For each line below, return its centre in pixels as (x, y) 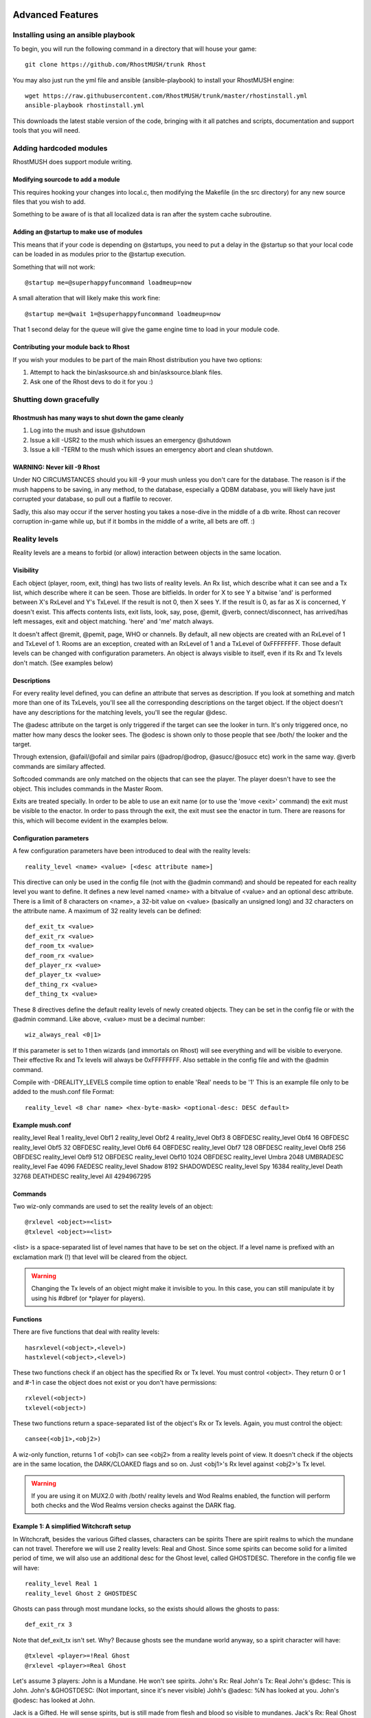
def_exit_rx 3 (48, 1625)
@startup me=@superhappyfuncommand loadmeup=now (108, 282)
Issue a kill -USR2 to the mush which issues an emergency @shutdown (131, 440)
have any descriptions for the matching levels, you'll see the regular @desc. (120, 712)
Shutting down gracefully (56, 400)
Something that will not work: (54, 267)
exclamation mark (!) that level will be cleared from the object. (100, 1257)
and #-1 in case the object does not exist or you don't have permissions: (115, 1382)
